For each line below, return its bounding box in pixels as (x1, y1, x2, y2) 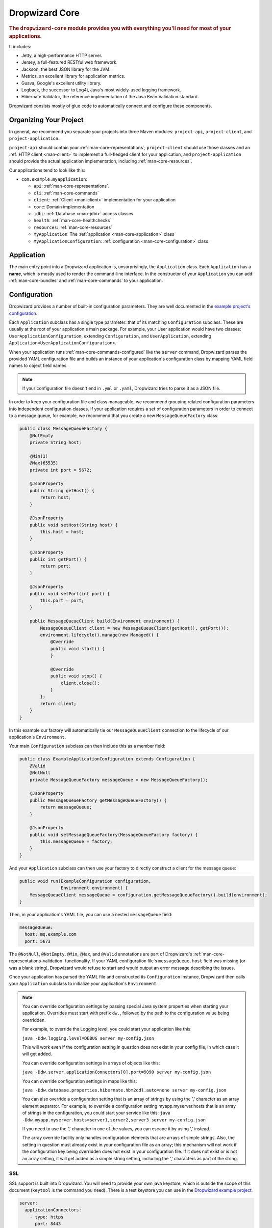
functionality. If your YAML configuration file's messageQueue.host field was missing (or (64, 958, 246, 964)
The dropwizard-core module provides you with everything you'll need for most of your (9, 25, 231, 31)
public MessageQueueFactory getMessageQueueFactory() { (29, 797, 167, 803)
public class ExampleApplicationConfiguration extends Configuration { (19, 756, 196, 762)
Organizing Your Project (9, 115, 84, 124)
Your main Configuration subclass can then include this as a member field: (9, 743, 166, 749)
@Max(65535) (29, 460, 59, 466)
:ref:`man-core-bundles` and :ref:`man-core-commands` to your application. (9, 278, 163, 283)
